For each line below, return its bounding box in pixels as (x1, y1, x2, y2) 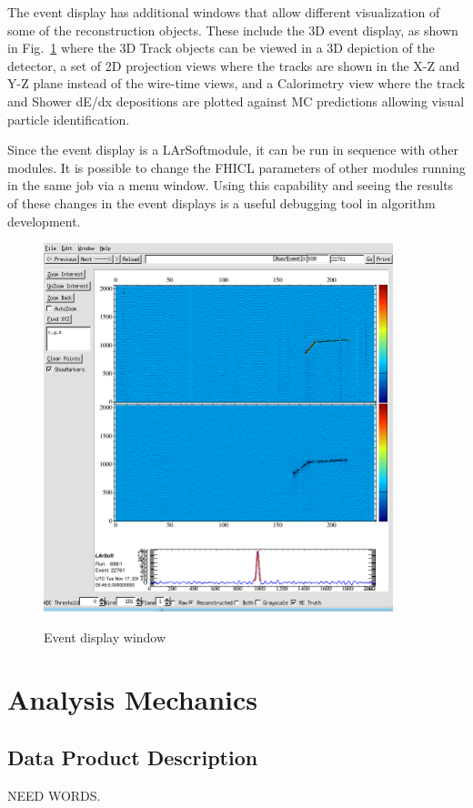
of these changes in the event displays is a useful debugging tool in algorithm (7, 193, 436, 212)
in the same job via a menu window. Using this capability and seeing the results (7, 176, 454, 195)
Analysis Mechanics (7, 681, 258, 718)
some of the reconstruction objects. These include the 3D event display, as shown (7, 20, 458, 39)
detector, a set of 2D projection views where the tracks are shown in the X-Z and (7, 56, 460, 75)
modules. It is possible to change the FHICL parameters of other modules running (7, 157, 466, 177)
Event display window (44, 627, 166, 646)
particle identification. (7, 109, 130, 128)
